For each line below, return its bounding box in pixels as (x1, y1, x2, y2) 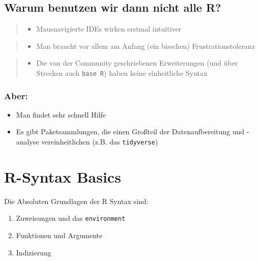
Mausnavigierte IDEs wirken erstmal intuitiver (36, 23, 182, 34)
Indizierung (16, 247, 51, 257)
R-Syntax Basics (4, 166, 121, 187)
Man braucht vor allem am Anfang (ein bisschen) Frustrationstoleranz (36, 40, 255, 51)
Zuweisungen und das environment (16, 213, 126, 223)
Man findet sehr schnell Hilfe (16, 109, 106, 120)
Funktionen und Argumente (16, 230, 103, 241)
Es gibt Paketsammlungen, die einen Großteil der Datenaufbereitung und (16, 126, 245, 137)
